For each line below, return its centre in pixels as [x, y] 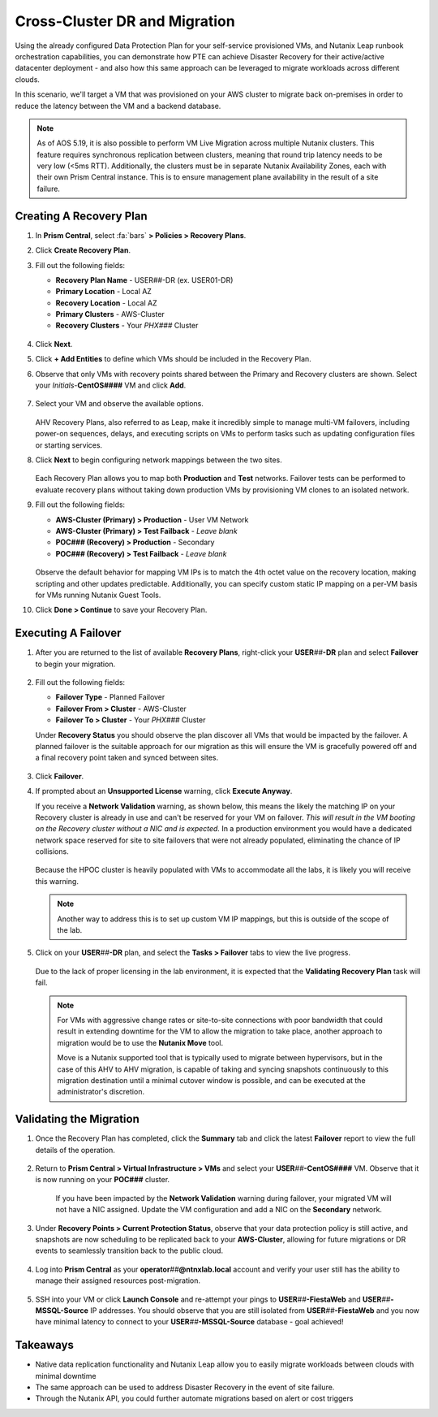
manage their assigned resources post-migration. [118, 1280]
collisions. [52, 851]
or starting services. [69, 445]
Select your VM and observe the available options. [120, 404]
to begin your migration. [75, 664]
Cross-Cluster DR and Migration [125, 21]
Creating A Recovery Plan [81, 216]
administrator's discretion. [101, 1092]
